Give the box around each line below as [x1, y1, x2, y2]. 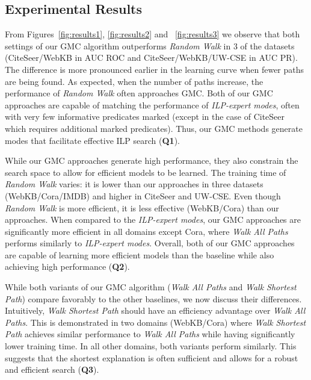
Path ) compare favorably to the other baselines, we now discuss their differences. [5, 292, 302, 305]
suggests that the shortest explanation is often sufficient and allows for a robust [5, 351, 298, 364]
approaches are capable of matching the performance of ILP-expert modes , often [5, 98, 300, 111]
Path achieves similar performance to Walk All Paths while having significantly [5, 328, 295, 340]
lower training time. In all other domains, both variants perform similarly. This [5, 340, 297, 352]
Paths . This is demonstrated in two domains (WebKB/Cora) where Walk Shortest [5, 316, 306, 328]
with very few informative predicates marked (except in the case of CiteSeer [5, 110, 285, 123]
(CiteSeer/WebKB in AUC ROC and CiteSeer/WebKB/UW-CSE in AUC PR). [5, 51, 298, 64]
